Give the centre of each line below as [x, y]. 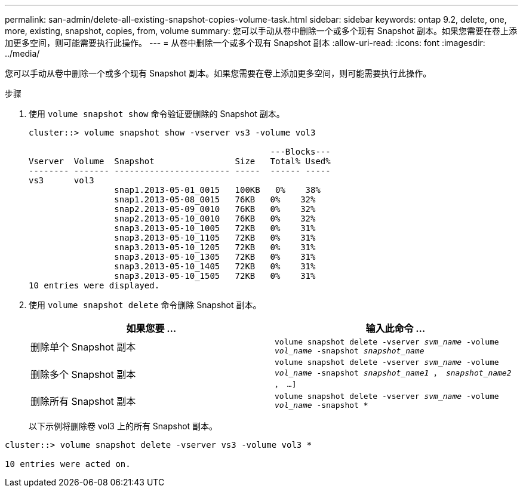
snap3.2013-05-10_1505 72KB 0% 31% [215, 276]
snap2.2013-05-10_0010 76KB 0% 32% [215, 219]
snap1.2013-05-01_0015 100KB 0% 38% [217, 190]
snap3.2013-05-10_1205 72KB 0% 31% [215, 247]
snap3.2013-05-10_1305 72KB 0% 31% [215, 257]
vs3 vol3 [61, 180]
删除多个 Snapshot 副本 [83, 374]
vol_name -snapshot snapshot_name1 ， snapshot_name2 [393, 373]
